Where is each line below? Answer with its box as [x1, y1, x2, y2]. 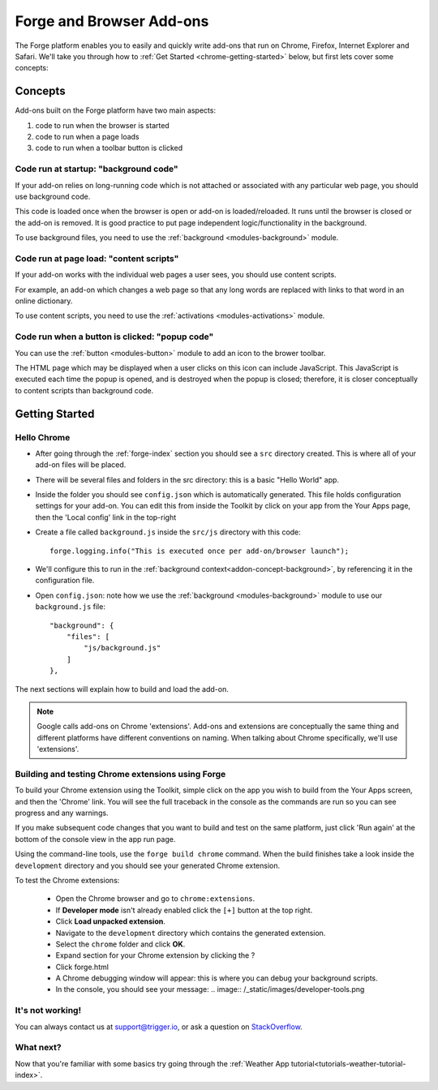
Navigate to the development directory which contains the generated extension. [55, 928, 326, 938]
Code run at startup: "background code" [15, 163, 178, 174]
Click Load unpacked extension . [55, 916, 166, 926]
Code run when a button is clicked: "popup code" [15, 331, 214, 342]
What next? [15, 1042, 62, 1054]
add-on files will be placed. [35, 460, 127, 470]
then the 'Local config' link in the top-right [35, 512, 177, 522]
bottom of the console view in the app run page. [15, 834, 176, 843]
